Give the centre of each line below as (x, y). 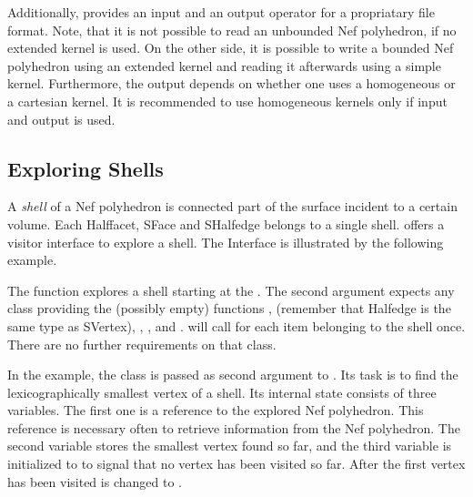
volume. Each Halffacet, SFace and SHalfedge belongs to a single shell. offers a (226, 223)
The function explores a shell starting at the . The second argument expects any (231, 290)
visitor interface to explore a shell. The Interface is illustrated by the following (226, 242)
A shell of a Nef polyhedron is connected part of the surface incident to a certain (232, 206)
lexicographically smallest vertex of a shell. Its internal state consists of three (222, 392)
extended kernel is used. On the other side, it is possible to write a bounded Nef (231, 48)
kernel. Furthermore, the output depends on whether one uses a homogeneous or (231, 83)
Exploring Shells (86, 168)
